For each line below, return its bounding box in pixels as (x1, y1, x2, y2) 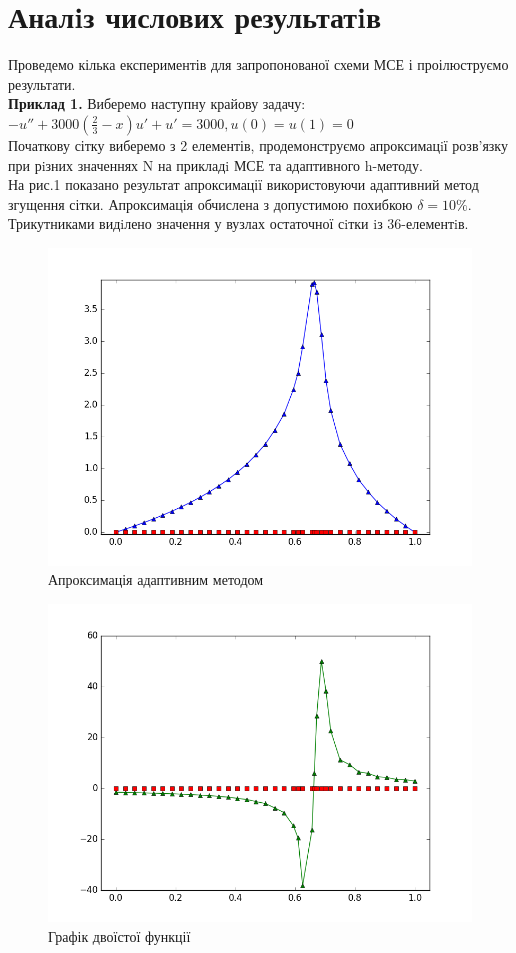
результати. (8, 73, 76, 94)
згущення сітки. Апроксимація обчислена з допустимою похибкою (8, 193, 413, 214)
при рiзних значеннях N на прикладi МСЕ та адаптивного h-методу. (8, 154, 423, 175)
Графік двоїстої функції (48, 925, 191, 946)
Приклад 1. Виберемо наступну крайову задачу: (8, 93, 306, 114)
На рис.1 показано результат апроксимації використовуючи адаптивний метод (8, 174, 479, 195)
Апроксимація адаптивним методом (48, 569, 264, 590)
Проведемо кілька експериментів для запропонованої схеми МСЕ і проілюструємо (8, 54, 509, 75)
